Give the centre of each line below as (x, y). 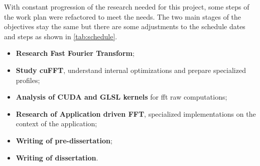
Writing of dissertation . (57, 157)
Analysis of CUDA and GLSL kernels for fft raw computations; (121, 97)
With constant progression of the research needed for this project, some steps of (127, 7)
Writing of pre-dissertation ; (64, 140)
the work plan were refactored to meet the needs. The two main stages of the (123, 16)
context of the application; (56, 123)
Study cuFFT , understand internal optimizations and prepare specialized (131, 70)
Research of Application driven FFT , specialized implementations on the (136, 113)
